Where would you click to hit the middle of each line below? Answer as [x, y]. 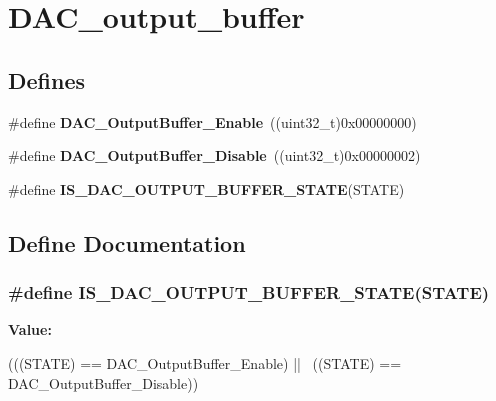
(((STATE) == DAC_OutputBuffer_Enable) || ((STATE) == [205, 362]
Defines [47, 79]
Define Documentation [127, 242]
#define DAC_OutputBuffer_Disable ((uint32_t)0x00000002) [214, 155]
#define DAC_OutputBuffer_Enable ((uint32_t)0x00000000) [212, 121]
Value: [30, 329]
